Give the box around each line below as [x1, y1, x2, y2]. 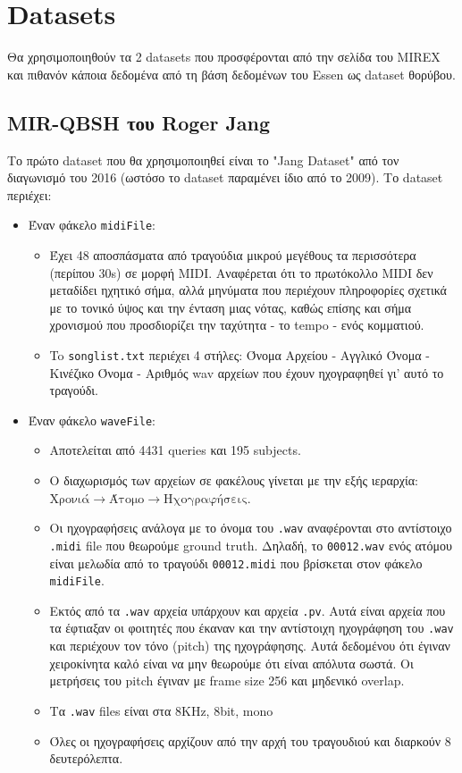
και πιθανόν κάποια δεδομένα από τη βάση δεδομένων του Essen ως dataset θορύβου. [7, 64, 456, 83]
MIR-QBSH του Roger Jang [7, 108, 271, 136]
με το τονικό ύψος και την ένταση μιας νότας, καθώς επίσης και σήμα [49, 298, 412, 316]
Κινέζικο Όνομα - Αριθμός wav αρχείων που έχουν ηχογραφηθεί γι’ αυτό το [49, 363, 444, 382]
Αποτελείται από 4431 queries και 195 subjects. [49, 441, 301, 459]
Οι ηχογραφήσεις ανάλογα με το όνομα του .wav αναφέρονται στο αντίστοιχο [49, 518, 452, 537]
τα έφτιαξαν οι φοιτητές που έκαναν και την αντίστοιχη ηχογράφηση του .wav [49, 618, 454, 637]
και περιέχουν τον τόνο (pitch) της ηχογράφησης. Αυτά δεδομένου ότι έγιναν [49, 636, 450, 655]
